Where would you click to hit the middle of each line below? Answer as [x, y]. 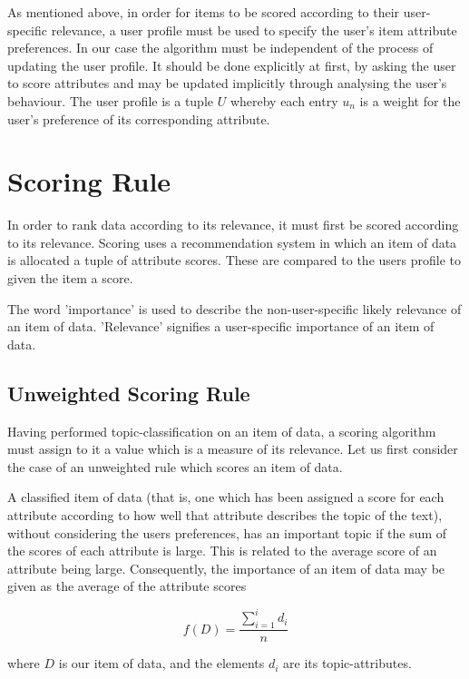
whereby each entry [284, 100]
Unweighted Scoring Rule [129, 393]
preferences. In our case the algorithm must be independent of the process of [220, 48]
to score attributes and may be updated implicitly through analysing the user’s [227, 83]
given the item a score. [70, 278]
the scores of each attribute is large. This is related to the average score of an [222, 551]
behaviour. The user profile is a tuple [111, 100]
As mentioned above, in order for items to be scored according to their [204, 12]
